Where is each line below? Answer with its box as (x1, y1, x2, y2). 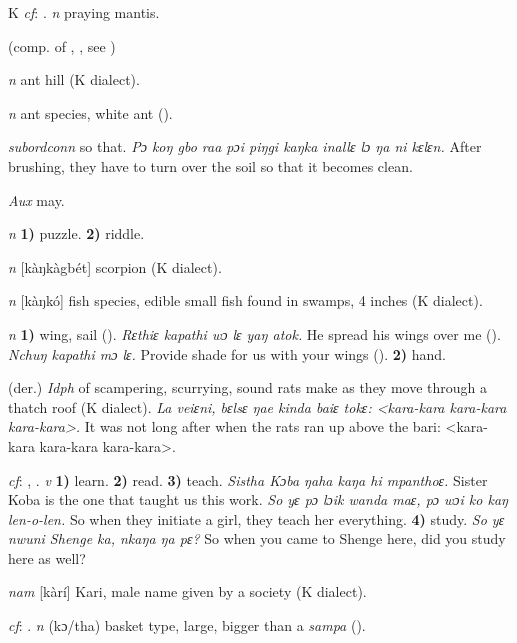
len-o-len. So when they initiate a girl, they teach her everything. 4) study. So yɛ (8, 508, 505, 529)
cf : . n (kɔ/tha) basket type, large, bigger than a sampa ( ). (8, 615, 366, 636)
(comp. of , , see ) (8, 35, 116, 56)
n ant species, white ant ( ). (8, 102, 173, 123)
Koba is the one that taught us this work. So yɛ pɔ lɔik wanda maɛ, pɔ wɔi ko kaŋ (8, 489, 509, 510)
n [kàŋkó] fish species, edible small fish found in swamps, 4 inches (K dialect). (8, 290, 483, 311)
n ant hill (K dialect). (8, 69, 140, 90)
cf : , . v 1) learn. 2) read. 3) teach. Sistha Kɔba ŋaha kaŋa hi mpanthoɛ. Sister (8, 469, 488, 490)
